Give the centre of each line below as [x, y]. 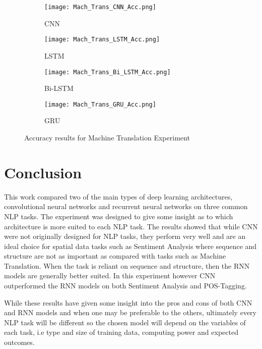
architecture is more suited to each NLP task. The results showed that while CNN [131, 226]
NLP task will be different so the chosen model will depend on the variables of [125, 322]
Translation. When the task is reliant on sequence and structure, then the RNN [127, 265]
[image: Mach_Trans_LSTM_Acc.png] [102, 40]
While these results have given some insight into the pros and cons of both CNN [128, 302]
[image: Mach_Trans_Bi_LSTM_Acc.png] [108, 72]
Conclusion [43, 172]
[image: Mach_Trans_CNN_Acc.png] [100, 7]
